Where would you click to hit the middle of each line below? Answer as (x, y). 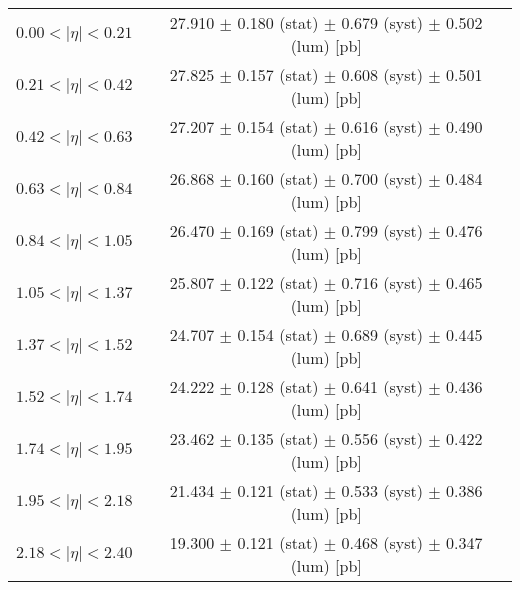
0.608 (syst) (382, 74)
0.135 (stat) (278, 438)
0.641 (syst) (382, 386)
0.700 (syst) (382, 178)
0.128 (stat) (278, 386)
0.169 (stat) (278, 230)
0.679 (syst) (382, 22)
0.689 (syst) (382, 334)
